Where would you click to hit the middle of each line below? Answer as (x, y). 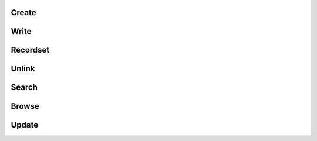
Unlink (23, 69)
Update (25, 125)
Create (23, 13)
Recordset (30, 50)
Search (24, 87)
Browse (25, 106)
